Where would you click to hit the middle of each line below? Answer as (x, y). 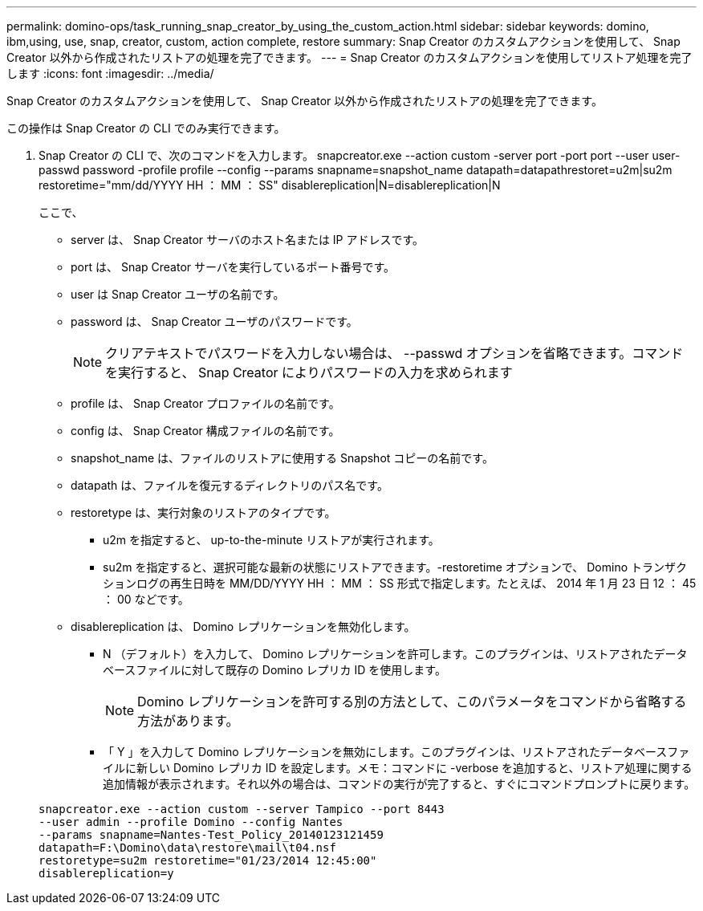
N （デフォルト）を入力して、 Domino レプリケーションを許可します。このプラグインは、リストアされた (378, 654)
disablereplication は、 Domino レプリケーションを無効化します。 (243, 626)
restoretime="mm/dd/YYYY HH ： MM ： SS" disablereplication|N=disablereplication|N (270, 185)
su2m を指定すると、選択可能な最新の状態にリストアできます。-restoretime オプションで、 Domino (366, 567)
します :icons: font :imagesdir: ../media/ (110, 73)
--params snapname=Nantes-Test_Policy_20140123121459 (211, 835)
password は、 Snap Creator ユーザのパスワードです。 (214, 321)
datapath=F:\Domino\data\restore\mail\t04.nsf (187, 848)
